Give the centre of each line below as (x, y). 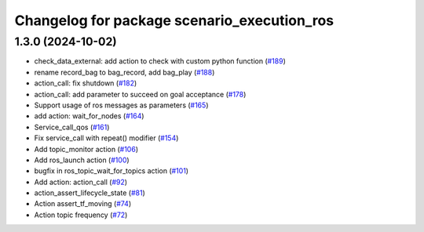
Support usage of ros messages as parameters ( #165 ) (121, 105)
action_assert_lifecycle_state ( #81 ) (90, 193)
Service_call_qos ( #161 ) (72, 127)
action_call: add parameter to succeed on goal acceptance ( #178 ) (140, 94)
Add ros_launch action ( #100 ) (82, 160)
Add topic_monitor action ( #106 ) (86, 149)
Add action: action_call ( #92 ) (81, 182)
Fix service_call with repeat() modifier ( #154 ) (106, 138)
